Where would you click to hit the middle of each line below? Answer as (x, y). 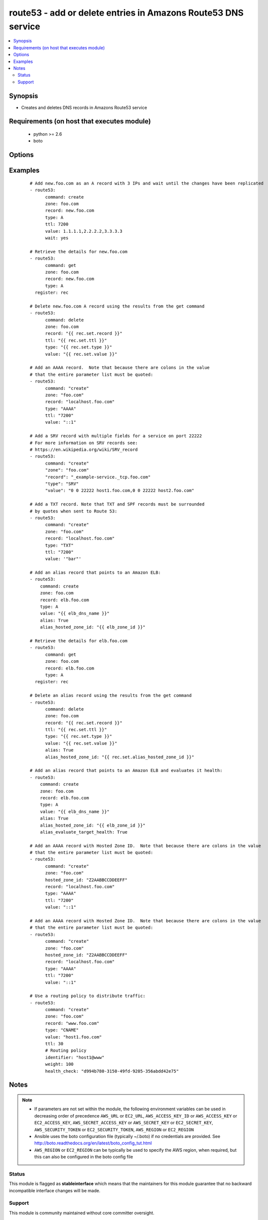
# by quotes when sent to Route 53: (74, 511)
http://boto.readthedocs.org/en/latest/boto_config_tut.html (93, 1143)
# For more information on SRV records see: (84, 443)
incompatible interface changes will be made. (55, 1190)
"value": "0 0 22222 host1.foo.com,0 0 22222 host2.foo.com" (120, 491)
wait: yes (57, 238)
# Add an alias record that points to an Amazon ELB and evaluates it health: (126, 771)
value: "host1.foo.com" (74, 1037)
